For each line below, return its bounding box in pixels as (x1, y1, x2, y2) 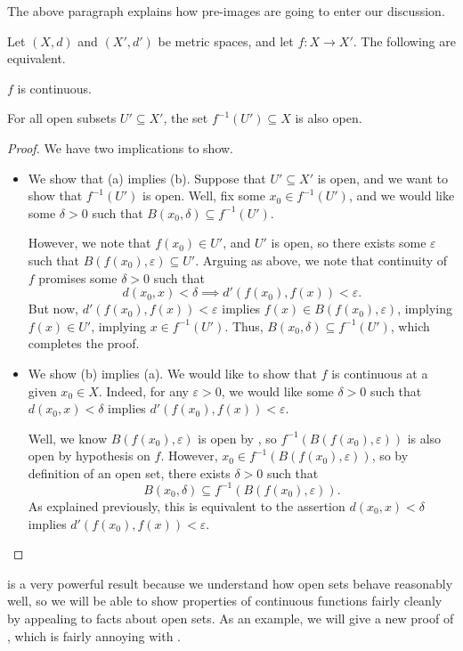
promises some (38, 268, 118, 287)
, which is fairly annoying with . (7, 626, 181, 645)
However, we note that (28, 233, 151, 252)
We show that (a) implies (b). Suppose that (28, 168, 266, 187)
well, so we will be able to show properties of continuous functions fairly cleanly (7, 591, 443, 610)
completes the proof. (28, 334, 140, 353)
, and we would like (348, 186, 455, 205)
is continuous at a (331, 363, 428, 382)
